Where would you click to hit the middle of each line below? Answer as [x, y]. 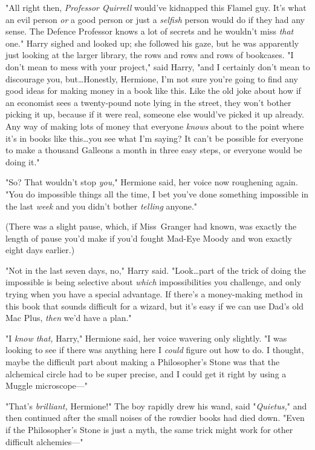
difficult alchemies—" [44, 441]
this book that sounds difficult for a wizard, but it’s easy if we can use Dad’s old [155, 306]
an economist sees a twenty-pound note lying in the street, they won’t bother [148, 102]
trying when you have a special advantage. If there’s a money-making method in [154, 294]
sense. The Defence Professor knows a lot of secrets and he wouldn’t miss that [150, 31]
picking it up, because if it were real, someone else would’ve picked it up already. [155, 114]
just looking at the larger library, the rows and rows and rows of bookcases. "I [150, 55]
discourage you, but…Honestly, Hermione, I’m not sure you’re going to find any [152, 78]
